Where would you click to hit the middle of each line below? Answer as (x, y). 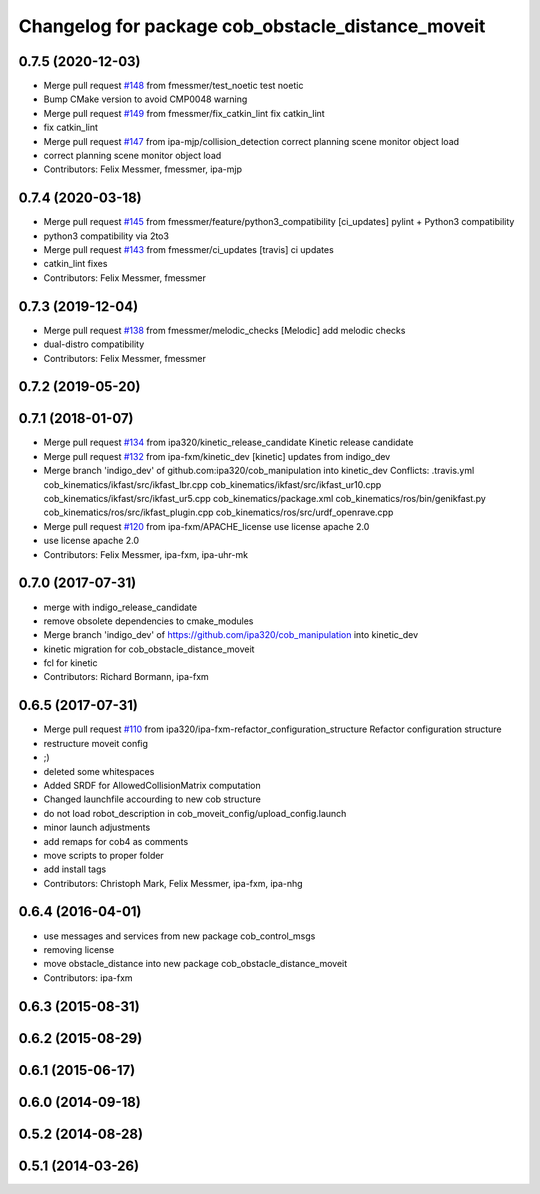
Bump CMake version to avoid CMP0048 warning (145, 99)
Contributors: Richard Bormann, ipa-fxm (126, 677)
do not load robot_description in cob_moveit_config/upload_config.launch (195, 813)
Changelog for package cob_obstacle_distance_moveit (252, 26)
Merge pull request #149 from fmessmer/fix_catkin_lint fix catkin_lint (184, 113)
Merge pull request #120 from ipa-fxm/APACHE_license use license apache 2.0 (206, 526)
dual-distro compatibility (94, 344)
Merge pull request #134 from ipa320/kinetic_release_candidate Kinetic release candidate (228, 442)
